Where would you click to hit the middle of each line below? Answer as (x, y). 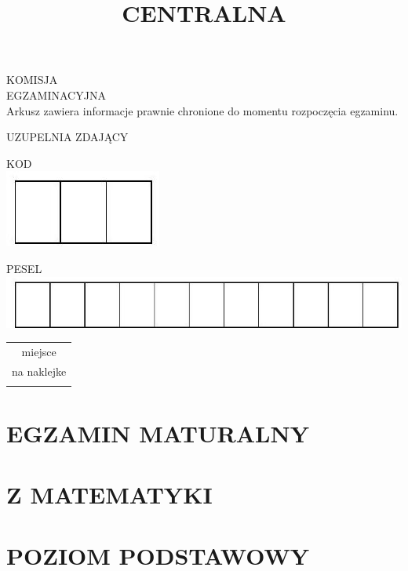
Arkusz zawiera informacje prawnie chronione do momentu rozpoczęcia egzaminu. (202, 110)
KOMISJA (32, 80)
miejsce (39, 352)
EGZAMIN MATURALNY (158, 433)
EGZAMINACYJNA (56, 95)
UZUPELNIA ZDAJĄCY (67, 137)
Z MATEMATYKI (109, 494)
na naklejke (39, 371)
